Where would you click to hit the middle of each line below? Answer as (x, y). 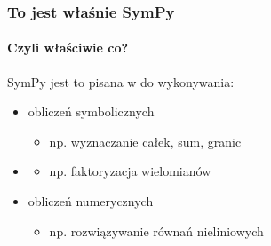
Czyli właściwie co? (68, 48)
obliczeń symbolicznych (91, 111)
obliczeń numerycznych (91, 201)
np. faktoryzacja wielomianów (130, 171)
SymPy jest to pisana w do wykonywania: (121, 81)
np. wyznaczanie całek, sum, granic (145, 141)
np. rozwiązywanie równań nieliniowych (156, 230)
